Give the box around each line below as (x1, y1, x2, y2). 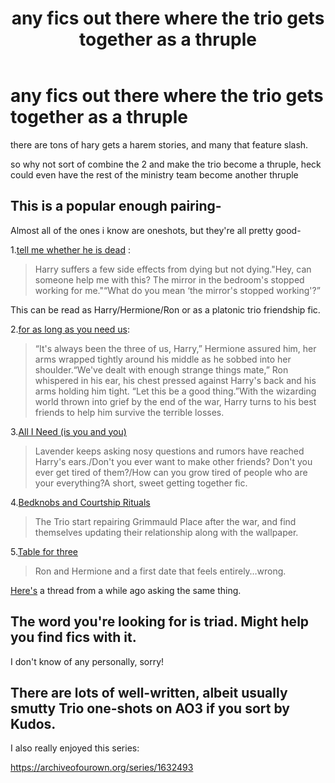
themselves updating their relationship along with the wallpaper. (34, 526, 299, 538)
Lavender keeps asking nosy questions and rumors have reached (34, 445, 305, 457)
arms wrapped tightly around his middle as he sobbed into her (34, 353, 292, 365)
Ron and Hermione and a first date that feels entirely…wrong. (34, 565, 287, 577)
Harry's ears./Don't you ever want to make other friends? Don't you (34, 455, 313, 467)
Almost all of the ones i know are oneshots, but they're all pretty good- (10, 224, 302, 236)
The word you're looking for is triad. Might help (10, 613, 310, 631)
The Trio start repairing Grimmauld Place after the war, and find (34, 515, 297, 527)
